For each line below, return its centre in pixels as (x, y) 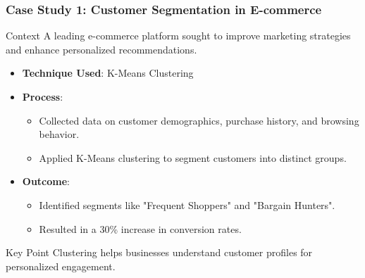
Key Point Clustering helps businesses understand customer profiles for (159, 252)
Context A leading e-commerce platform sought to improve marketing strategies (178, 36)
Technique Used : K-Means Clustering (108, 73)
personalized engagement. (61, 266)
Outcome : (46, 181)
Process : (43, 96)
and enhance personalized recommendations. (101, 49)
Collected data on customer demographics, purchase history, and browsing (199, 120)
